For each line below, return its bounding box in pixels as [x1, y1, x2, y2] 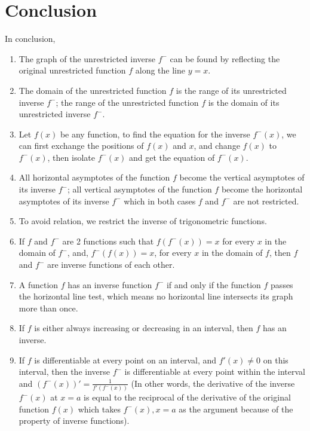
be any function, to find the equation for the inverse [60, 127, 250, 140]
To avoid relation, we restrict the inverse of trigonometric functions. [19, 215, 267, 227]
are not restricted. [233, 194, 299, 207]
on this [263, 353, 288, 366]
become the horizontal [221, 183, 303, 195]
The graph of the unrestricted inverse [19, 52, 155, 65]
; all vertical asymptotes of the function [67, 183, 212, 195]
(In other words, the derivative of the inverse [131, 377, 295, 389]
